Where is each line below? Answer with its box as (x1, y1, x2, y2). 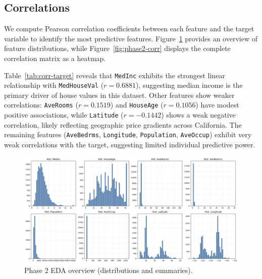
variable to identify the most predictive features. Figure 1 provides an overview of (4, 33, 257, 43)
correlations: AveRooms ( (4, 99, 78, 110)
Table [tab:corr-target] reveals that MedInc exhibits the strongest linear (4, 70, 225, 80)
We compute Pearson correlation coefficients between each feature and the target (4, 23, 254, 34)
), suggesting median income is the (136, 80, 243, 90)
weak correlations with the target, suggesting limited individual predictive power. (4, 139, 255, 150)
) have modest (195, 99, 239, 110)
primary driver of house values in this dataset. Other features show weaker (4, 89, 235, 100)
